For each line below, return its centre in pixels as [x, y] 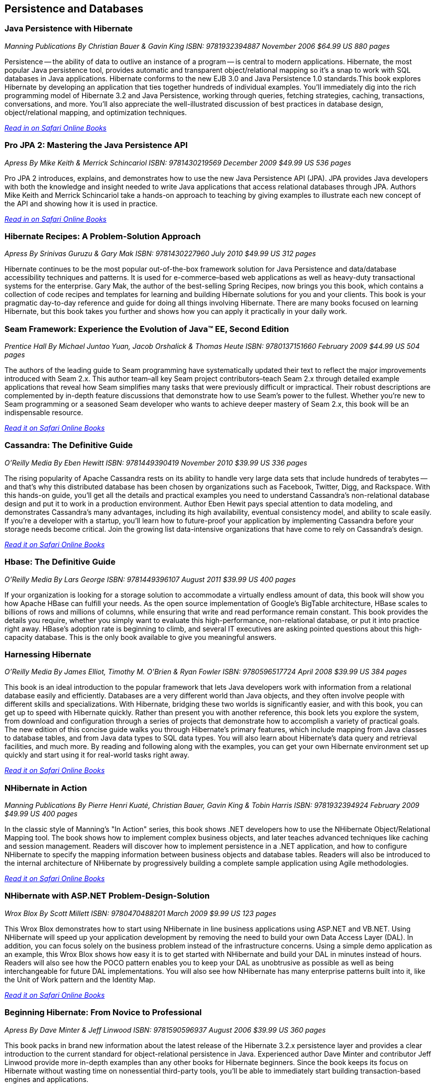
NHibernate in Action [46, 788]
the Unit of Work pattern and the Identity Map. [80, 979]
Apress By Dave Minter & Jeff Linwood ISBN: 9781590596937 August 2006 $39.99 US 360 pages [165, 1030]
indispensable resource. [44, 413]
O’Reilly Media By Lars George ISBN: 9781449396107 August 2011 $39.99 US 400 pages [150, 579]
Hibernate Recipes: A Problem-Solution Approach [103, 236]
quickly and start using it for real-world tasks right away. [97, 755]
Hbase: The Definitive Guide [60, 562]
